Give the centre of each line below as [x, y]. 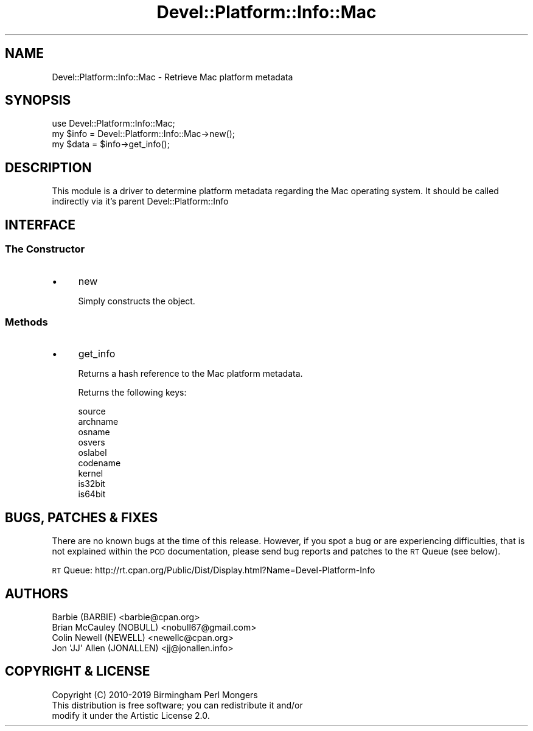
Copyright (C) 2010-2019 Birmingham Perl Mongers [155, 694]
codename [99, 463]
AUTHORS [37, 593]
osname [94, 432]
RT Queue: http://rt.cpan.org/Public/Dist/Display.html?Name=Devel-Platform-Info [214, 570]
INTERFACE [40, 225]
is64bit [92, 494]
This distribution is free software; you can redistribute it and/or [177, 705]
